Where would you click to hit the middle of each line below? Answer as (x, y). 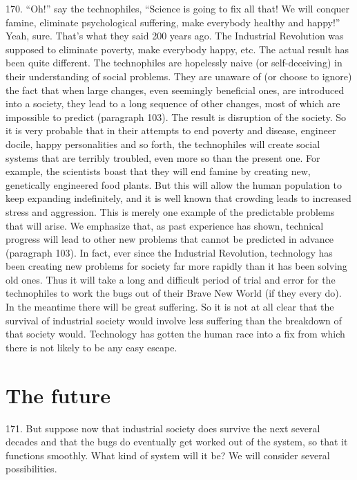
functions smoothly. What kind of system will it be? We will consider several (168, 455)
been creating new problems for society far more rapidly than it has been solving (176, 266)
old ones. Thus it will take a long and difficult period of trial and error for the (171, 279)
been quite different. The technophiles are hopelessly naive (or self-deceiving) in (174, 63)
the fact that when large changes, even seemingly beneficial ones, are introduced (175, 90)
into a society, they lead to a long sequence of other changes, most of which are (173, 103)
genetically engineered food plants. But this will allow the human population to (174, 184)
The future (58, 395)
